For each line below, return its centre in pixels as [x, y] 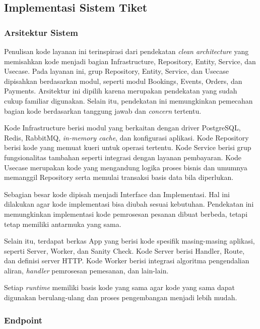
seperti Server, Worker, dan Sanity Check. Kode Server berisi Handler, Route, [124, 250]
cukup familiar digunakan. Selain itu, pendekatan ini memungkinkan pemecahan [128, 100]
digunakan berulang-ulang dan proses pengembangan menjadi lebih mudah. [121, 297]
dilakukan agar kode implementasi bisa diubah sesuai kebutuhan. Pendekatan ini [129, 204]
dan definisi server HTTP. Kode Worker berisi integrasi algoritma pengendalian [127, 261]
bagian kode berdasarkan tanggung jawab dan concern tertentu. [103, 110]
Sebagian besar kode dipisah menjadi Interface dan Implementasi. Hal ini [117, 194]
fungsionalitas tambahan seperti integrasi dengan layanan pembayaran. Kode [123, 157]
